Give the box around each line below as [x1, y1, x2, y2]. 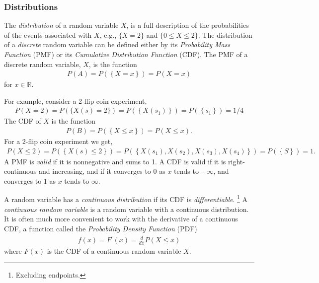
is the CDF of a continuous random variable [47, 245, 181, 256]
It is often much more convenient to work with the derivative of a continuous [4, 213, 238, 224]
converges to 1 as [4, 175, 56, 186]
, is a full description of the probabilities [126, 20, 249, 30]
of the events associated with [4, 29, 92, 40]
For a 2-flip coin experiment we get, [4, 136, 113, 146]
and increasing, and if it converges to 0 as [39, 166, 165, 176]
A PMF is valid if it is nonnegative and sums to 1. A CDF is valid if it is [4, 156, 226, 166]
